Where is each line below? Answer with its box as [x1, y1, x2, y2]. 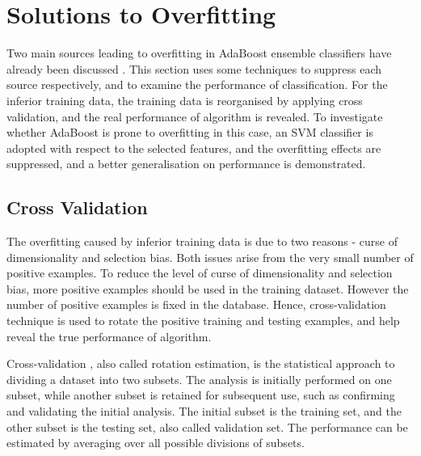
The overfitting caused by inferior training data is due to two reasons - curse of [6, 233, 398, 250]
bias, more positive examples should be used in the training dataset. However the [6, 280, 409, 297]
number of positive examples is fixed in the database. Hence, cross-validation [6, 296, 386, 313]
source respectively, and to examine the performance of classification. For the [6, 76, 388, 93]
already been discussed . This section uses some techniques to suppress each [6, 60, 382, 77]
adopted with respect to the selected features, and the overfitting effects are [6, 139, 381, 156]
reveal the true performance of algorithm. [6, 327, 212, 344]
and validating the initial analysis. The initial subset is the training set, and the [6, 403, 402, 420]
